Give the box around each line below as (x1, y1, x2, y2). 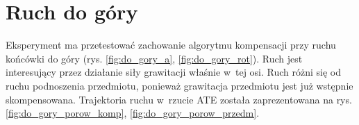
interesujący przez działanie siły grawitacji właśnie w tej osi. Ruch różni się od (6, 65, 342, 79)
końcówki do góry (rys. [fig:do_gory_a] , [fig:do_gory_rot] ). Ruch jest (6, 51, 303, 65)
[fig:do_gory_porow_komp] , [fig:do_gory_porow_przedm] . (6, 106, 260, 120)
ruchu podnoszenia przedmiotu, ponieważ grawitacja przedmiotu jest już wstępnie (6, 78, 353, 92)
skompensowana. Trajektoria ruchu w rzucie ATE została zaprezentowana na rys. (6, 92, 352, 106)
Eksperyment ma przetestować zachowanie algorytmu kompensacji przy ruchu (6, 37, 336, 52)
